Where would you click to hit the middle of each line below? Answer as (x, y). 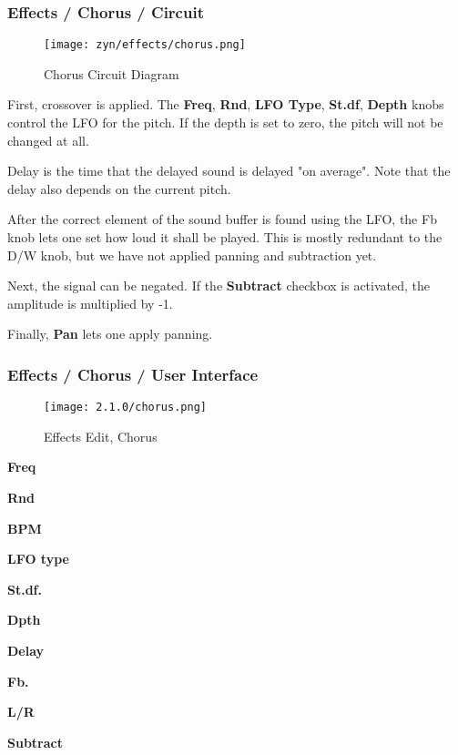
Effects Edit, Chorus (101, 436)
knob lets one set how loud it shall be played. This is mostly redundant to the (225, 237)
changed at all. (48, 140)
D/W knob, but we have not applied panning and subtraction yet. (192, 255)
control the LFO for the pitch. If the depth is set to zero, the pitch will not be (225, 122)
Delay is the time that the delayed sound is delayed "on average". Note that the (229, 171)
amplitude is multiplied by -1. (90, 303)
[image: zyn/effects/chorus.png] (145, 45)
